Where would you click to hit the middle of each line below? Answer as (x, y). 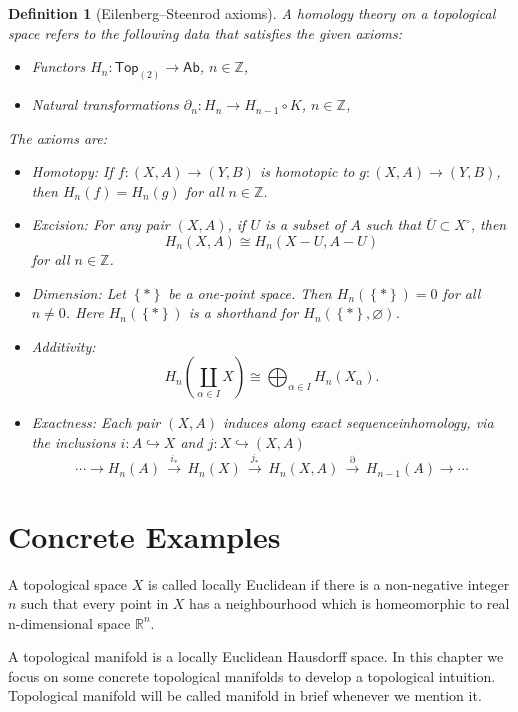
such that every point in (95, 603)
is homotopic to (307, 171)
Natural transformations (105, 104)
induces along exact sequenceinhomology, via (358, 422)
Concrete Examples (144, 535)
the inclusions (73, 441)
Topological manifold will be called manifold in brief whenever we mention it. (245, 695)
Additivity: (63, 345)
